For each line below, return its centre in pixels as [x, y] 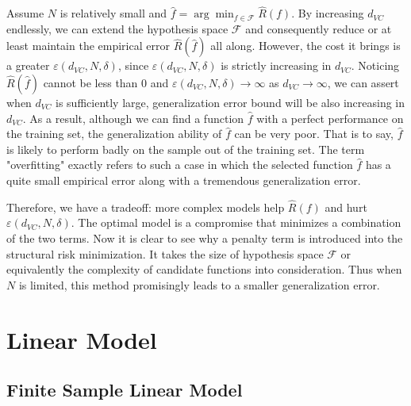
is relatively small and [113, 13]
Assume [25, 13]
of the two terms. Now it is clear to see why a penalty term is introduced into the [205, 237]
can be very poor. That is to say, [314, 134]
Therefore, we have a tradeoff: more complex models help [146, 207]
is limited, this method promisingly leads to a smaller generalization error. [199, 284]
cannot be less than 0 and [106, 82]
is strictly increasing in [276, 65]
